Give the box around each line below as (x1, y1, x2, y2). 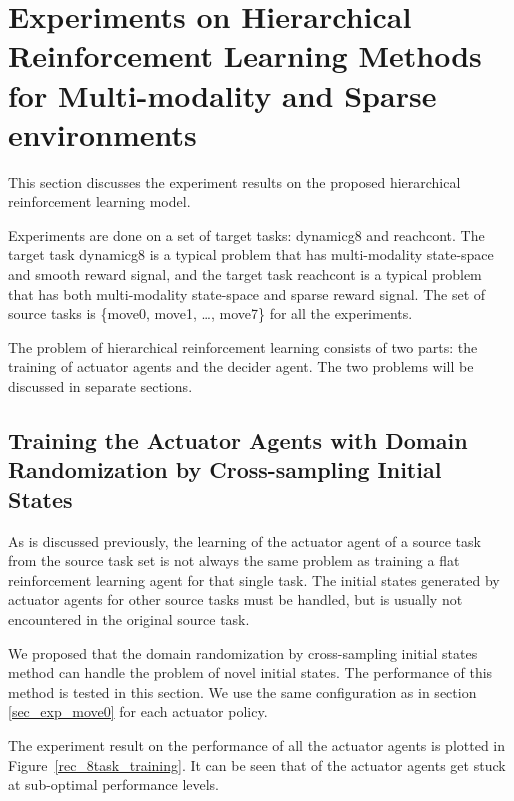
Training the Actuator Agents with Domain (8, 425, 468, 456)
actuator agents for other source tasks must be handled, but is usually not (8, 589, 463, 610)
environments (8, 113, 197, 154)
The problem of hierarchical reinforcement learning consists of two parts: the (8, 336, 478, 357)
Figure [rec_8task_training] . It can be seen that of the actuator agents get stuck (8, 754, 506, 775)
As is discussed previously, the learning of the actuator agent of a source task (8, 530, 481, 551)
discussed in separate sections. (8, 376, 193, 397)
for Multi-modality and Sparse (8, 74, 437, 115)
